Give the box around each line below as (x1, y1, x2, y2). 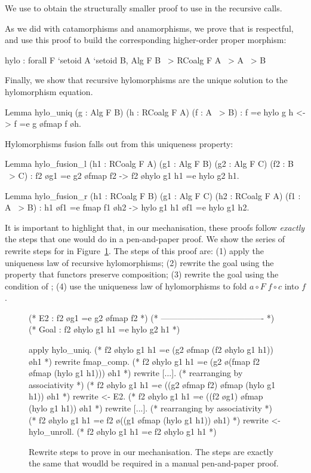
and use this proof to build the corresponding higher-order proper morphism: (5, 33, 287, 46)
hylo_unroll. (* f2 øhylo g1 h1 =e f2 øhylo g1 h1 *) (29, 425, 217, 438)
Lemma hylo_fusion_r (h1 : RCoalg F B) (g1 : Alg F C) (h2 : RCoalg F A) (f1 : (5, 189, 301, 202)
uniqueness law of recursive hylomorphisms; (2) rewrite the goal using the (5, 256, 274, 268)
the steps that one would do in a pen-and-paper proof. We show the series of (5, 233, 285, 245)
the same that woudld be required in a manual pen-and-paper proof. (29, 457, 279, 469)
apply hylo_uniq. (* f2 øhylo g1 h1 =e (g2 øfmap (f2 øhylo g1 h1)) (29, 343, 273, 356)
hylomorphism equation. (5, 85, 93, 97)
